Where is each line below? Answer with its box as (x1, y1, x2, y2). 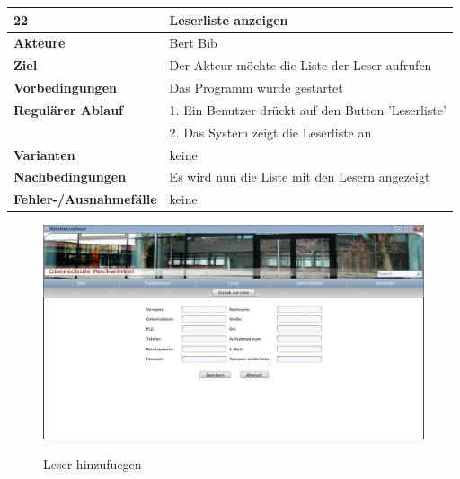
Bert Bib (169, 33, 217, 52)
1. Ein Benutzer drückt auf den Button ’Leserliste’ (169, 100, 447, 119)
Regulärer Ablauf (13, 100, 124, 119)
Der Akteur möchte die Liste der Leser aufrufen (169, 56, 432, 75)
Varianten (13, 145, 75, 164)
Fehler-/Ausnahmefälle (13, 190, 157, 208)
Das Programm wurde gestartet (169, 78, 343, 97)
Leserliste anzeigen (169, 10, 288, 29)
